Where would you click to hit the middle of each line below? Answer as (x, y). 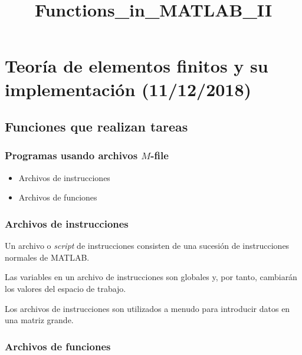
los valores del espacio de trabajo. (65, 288)
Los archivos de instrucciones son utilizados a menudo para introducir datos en (147, 308)
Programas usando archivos (71, 155)
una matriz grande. (39, 320)
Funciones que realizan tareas (96, 126)
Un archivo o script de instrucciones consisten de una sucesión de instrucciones (147, 246)
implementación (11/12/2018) (128, 89)
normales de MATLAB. (47, 257)
